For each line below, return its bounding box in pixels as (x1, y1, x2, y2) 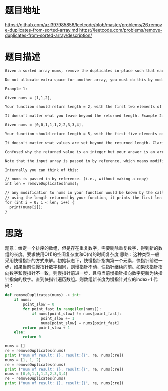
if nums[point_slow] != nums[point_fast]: (31, 311, 122, 316)
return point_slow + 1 (23, 325, 70, 330)
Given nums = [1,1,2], (5, 95, 52, 100)
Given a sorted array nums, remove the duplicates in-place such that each (5, 68, 166, 73)
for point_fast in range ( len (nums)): (23, 307, 101, 312)
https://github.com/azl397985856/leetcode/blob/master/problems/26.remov (5, 21, 162, 28)
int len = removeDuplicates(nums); (5, 181, 79, 186)
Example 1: (5, 86, 28, 91)
